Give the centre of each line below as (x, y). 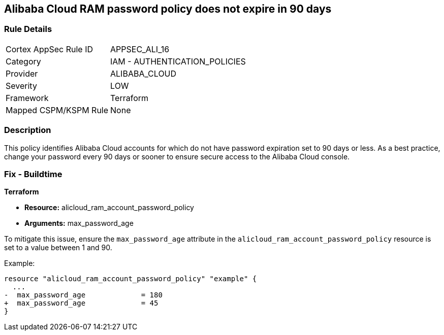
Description (28, 130)
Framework (27, 98)
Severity (21, 86)
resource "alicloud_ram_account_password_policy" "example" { (131, 279)
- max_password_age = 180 (83, 295)
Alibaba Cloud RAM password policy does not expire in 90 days (168, 9)
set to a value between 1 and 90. (58, 248)
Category (23, 61)
